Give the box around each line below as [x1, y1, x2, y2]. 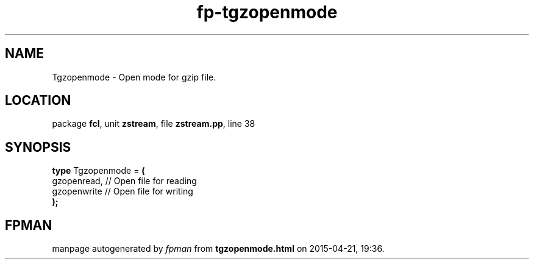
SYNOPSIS [5, 139, 71, 155]
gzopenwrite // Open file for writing [52, 186, 193, 197]
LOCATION [5, 93, 71, 109]
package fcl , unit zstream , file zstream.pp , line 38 [52, 118, 255, 129]
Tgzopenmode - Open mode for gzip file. [52, 71, 216, 82]
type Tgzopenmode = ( [52, 165, 145, 176]
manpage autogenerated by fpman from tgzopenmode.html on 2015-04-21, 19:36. [52, 243, 385, 254]
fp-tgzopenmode [196, 2, 338, 23]
